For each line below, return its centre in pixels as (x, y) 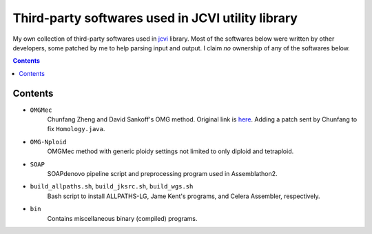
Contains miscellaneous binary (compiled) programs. (122, 218)
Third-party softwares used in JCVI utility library (155, 18)
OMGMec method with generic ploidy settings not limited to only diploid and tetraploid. (170, 151)
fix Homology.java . (76, 129)
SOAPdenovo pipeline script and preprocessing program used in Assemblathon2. (163, 173)
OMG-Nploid (48, 142)
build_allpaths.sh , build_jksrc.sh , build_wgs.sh (112, 186)
